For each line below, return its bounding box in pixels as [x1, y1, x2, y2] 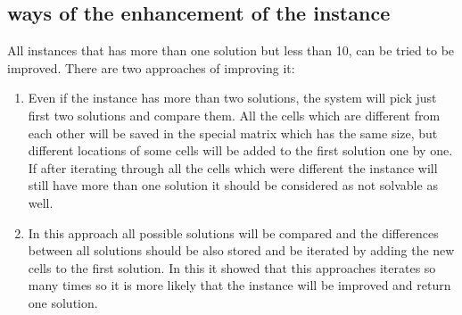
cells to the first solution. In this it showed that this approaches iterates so [28, 258, 436, 277]
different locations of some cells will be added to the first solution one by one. [28, 141, 453, 160]
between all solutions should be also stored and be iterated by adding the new [28, 241, 455, 260]
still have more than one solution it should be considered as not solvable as [28, 176, 438, 195]
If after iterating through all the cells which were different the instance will [28, 158, 438, 177]
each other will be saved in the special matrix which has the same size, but [28, 123, 438, 142]
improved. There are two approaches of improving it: [7, 58, 295, 77]
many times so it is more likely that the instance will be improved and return [28, 276, 451, 294]
